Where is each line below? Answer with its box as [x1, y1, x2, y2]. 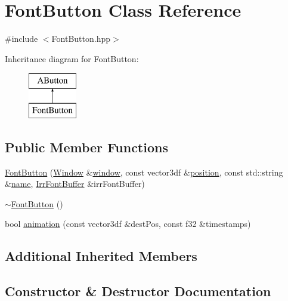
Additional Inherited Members [5, 247, 197, 265]
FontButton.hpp [51, 32, 110, 45]
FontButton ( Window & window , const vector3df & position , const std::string [5, 165, 283, 178]
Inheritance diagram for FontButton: [5, 52, 139, 64]
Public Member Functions [5, 137, 168, 156]
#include [5, 32, 38, 45]
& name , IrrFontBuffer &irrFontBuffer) [5, 177, 145, 190]
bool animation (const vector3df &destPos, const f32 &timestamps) [5, 217, 251, 230]
